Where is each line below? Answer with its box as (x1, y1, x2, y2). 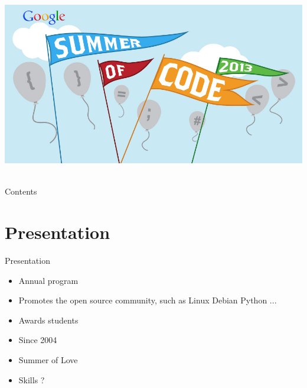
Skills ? (18, 373, 45, 386)
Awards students (18, 313, 79, 326)
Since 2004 (18, 334, 57, 346)
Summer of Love (18, 353, 78, 366)
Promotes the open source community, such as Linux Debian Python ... (18, 294, 277, 306)
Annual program (18, 274, 79, 286)
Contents (5, 185, 37, 198)
